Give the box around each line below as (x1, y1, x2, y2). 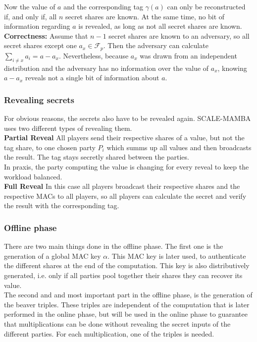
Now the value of (4, 1, 55, 11)
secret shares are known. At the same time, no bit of (65, 11, 225, 21)
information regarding (4, 21, 70, 31)
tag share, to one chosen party (4, 142, 96, 152)
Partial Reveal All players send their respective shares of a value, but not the (4, 132, 245, 143)
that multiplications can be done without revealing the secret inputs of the (4, 318, 231, 329)
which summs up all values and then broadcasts (106, 142, 252, 152)
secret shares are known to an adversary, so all (108, 30, 250, 41)
